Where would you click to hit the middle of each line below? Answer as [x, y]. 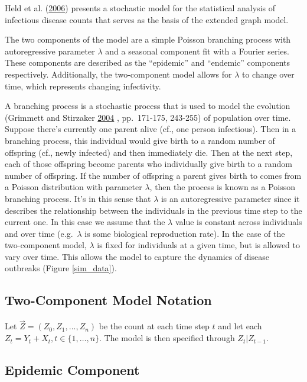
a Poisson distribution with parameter [74, 187]
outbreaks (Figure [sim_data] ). [61, 268]
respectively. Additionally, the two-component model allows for [118, 74]
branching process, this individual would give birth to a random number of [140, 140]
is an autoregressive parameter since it [230, 198]
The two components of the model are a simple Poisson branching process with [148, 39]
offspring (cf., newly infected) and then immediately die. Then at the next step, [149, 152]
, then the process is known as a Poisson [223, 187]
